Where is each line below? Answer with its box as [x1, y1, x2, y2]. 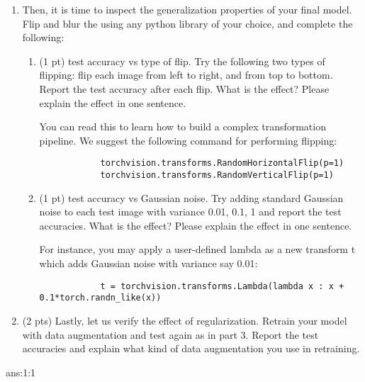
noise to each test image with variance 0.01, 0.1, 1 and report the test [39, 204, 342, 219]
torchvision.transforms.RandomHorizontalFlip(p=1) [100, 158, 344, 169]
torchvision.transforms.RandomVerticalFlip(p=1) [100, 170, 334, 180]
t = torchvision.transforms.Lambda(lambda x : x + [100, 281, 344, 291]
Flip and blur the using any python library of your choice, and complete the [22, 16, 353, 30]
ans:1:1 [6, 364, 36, 379]
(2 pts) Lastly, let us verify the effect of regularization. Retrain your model [22, 313, 347, 327]
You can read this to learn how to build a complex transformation [39, 119, 326, 134]
